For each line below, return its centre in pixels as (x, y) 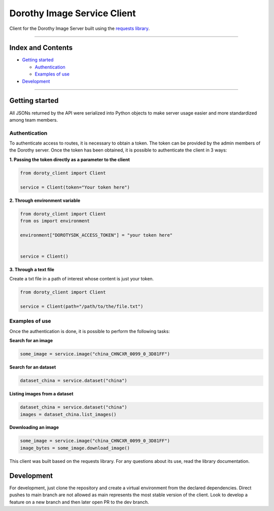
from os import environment (55, 221)
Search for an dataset (33, 367)
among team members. (34, 120)
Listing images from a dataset (41, 394)
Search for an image (31, 341)
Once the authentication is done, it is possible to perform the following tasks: (90, 331)
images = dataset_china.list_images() (68, 414)
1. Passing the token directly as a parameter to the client (70, 159)
